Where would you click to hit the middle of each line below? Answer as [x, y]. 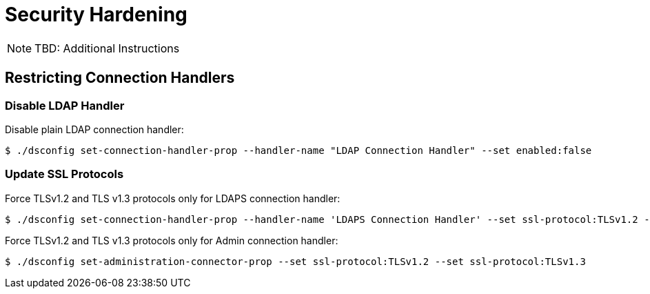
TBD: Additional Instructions [107, 48]
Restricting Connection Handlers [120, 78]
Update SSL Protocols [64, 174]
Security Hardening [96, 14]
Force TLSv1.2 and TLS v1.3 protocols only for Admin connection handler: [172, 240]
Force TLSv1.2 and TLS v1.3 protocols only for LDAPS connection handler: [173, 198]
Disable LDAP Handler [65, 105]
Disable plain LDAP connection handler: [94, 129]
